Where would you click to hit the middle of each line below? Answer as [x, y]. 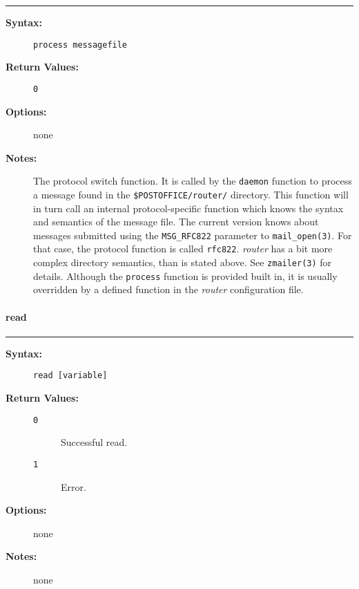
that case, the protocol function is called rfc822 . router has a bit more [183, 249]
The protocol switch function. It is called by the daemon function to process [193, 181]
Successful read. [94, 442]
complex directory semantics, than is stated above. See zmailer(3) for [183, 262]
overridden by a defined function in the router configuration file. [168, 289]
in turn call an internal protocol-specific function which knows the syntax [188, 208]
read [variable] [70, 376]
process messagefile [80, 45]
